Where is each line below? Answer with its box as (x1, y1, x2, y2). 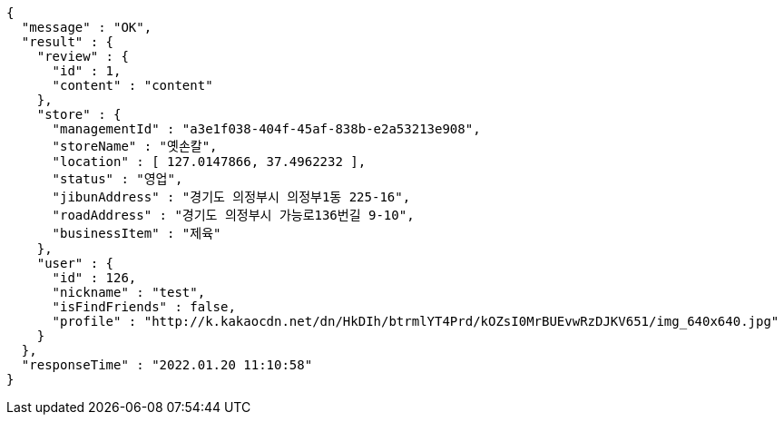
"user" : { (36, 256, 114, 270)
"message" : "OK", (21, 20, 152, 34)
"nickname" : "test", (52, 285, 206, 299)
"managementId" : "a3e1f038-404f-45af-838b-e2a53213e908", (52, 122, 481, 136)
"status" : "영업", (52, 172, 183, 186)
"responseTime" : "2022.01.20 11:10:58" (21, 358, 313, 372)
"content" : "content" (52, 78, 213, 93)
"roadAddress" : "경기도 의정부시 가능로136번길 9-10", (52, 208, 415, 222)
